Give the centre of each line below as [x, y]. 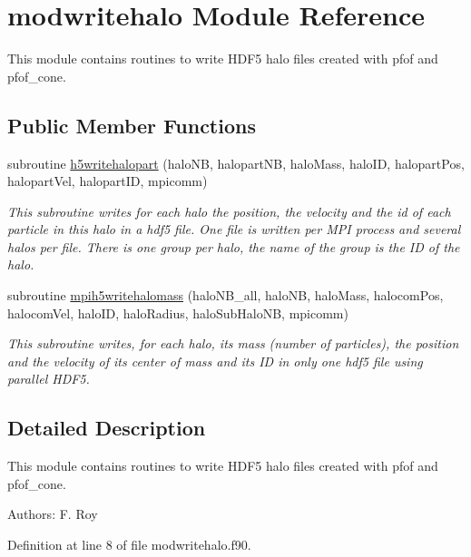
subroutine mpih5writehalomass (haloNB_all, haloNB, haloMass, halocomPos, [226, 295]
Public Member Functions [132, 125]
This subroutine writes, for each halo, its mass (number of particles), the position [233, 343]
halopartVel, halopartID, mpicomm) [108, 181]
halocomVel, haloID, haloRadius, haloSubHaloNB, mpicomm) [178, 313]
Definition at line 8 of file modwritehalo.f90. [129, 545]
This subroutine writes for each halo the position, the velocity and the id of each [229, 211]
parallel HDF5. [49, 379]
